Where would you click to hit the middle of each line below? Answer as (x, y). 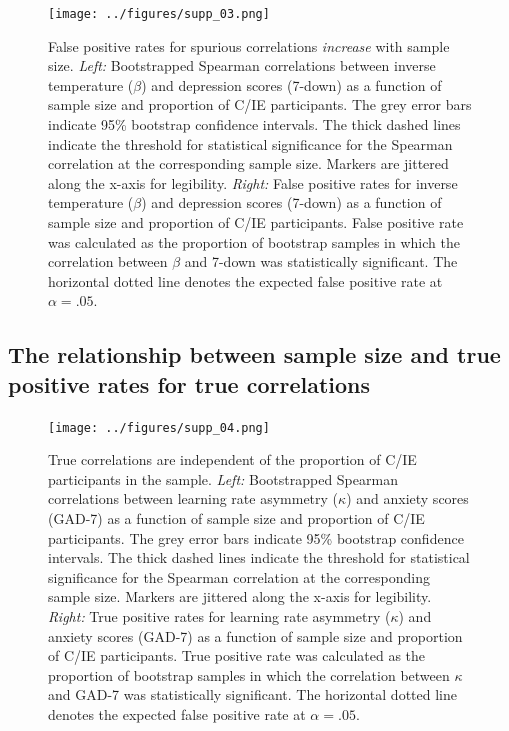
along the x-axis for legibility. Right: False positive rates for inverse (253, 182)
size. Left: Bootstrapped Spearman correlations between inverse (242, 65)
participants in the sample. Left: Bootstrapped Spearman (223, 478)
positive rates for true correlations (189, 383)
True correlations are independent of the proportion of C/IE (232, 459)
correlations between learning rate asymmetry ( (193, 498)
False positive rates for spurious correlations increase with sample (249, 45)
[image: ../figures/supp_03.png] (159, 14)
